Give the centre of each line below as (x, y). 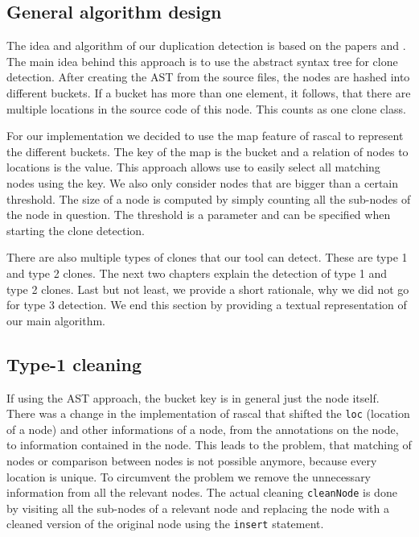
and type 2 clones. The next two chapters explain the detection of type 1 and (197, 273)
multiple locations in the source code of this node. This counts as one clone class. (206, 108)
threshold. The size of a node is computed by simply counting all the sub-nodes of (209, 198)
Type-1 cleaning (74, 364)
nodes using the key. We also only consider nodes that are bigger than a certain (203, 182)
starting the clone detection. (76, 230)
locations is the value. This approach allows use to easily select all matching (193, 167)
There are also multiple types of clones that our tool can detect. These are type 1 (207, 257)
